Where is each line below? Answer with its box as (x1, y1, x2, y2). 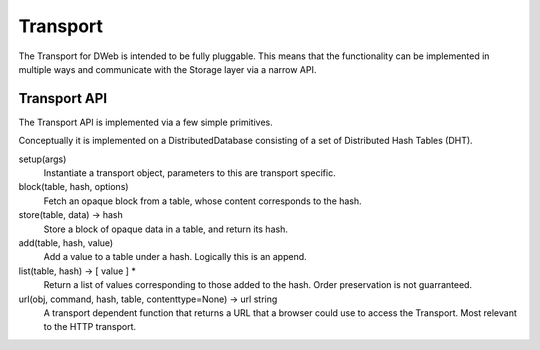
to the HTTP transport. (43, 321, 137, 333)
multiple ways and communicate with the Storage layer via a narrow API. (18, 63, 317, 75)
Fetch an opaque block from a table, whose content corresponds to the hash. (43, 195, 362, 207)
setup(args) (18, 153, 67, 165)
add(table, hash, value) (18, 236, 114, 249)
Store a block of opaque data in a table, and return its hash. (43, 223, 289, 235)
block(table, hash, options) (18, 181, 129, 193)
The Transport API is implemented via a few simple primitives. (18, 116, 274, 128)
